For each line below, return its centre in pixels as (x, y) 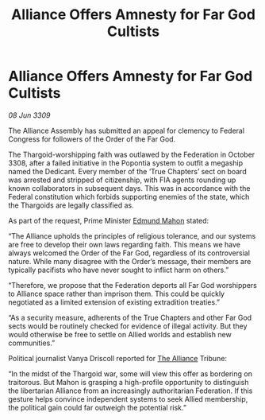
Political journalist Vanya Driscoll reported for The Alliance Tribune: (118, 358)
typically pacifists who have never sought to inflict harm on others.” (119, 270)
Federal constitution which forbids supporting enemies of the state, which (129, 196)
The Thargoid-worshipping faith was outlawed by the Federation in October (132, 154)
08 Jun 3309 (29, 115)
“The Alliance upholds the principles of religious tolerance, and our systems (132, 235)
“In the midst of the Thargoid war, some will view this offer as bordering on (130, 373)
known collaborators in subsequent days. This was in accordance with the (130, 188)
